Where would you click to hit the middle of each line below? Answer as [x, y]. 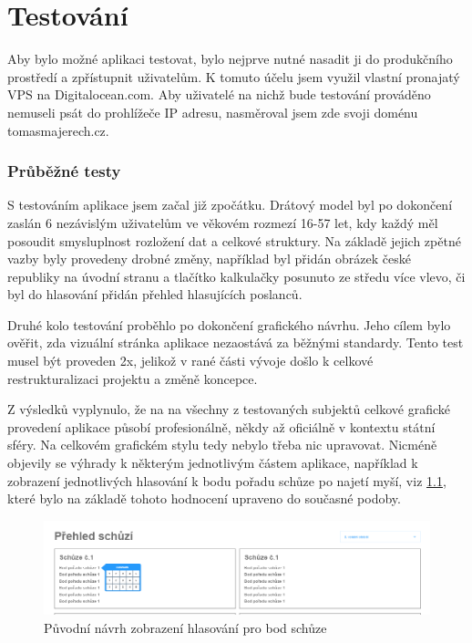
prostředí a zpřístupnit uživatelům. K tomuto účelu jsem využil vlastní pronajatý [234, 76]
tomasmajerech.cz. [58, 130]
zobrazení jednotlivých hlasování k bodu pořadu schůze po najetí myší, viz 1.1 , [227, 480]
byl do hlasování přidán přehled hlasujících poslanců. [155, 294]
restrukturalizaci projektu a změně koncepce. [133, 378]
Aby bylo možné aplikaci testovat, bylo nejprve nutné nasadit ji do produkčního [230, 59]
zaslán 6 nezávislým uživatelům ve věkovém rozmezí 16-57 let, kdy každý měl [223, 222]
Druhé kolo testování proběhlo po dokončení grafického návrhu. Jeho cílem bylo [229, 324]
